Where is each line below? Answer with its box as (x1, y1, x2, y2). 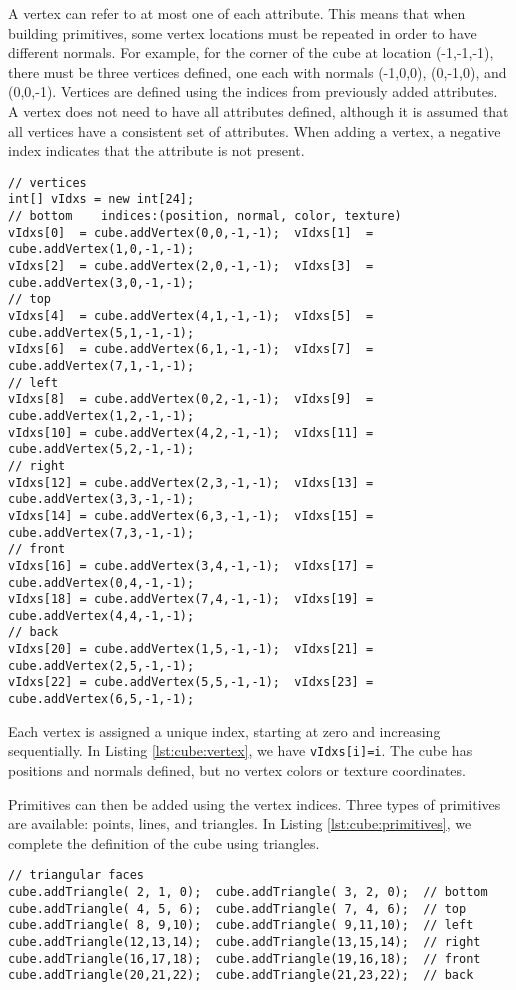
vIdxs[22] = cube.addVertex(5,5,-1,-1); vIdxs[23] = (8, 675, 374, 690)
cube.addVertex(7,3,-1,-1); (8, 525, 195, 540)
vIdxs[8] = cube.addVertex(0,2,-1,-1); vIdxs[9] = (8, 392, 374, 407)
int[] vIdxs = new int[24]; (8, 192, 195, 207)
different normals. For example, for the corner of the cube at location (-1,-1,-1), (8, 42, 494, 63)
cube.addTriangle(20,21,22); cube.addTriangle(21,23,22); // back (8, 968, 474, 983)
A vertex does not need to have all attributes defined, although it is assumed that (8, 100, 509, 121)
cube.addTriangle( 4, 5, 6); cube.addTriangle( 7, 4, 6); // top (8, 901, 467, 916)
